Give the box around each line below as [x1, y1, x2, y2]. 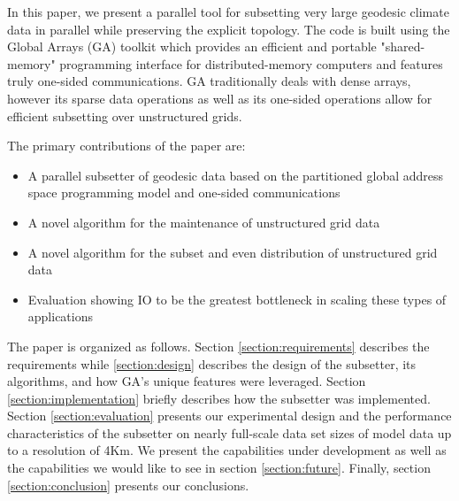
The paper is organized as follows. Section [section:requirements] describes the [7, 336, 430, 355]
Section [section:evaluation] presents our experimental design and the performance [7, 406, 452, 425]
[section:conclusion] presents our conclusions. [7, 475, 249, 494]
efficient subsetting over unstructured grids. [7, 106, 242, 125]
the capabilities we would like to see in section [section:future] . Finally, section [7, 459, 431, 477]
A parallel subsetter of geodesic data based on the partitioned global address [27, 166, 444, 184]
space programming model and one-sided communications [27, 183, 340, 202]
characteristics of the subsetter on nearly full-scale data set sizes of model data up [7, 423, 452, 442]
